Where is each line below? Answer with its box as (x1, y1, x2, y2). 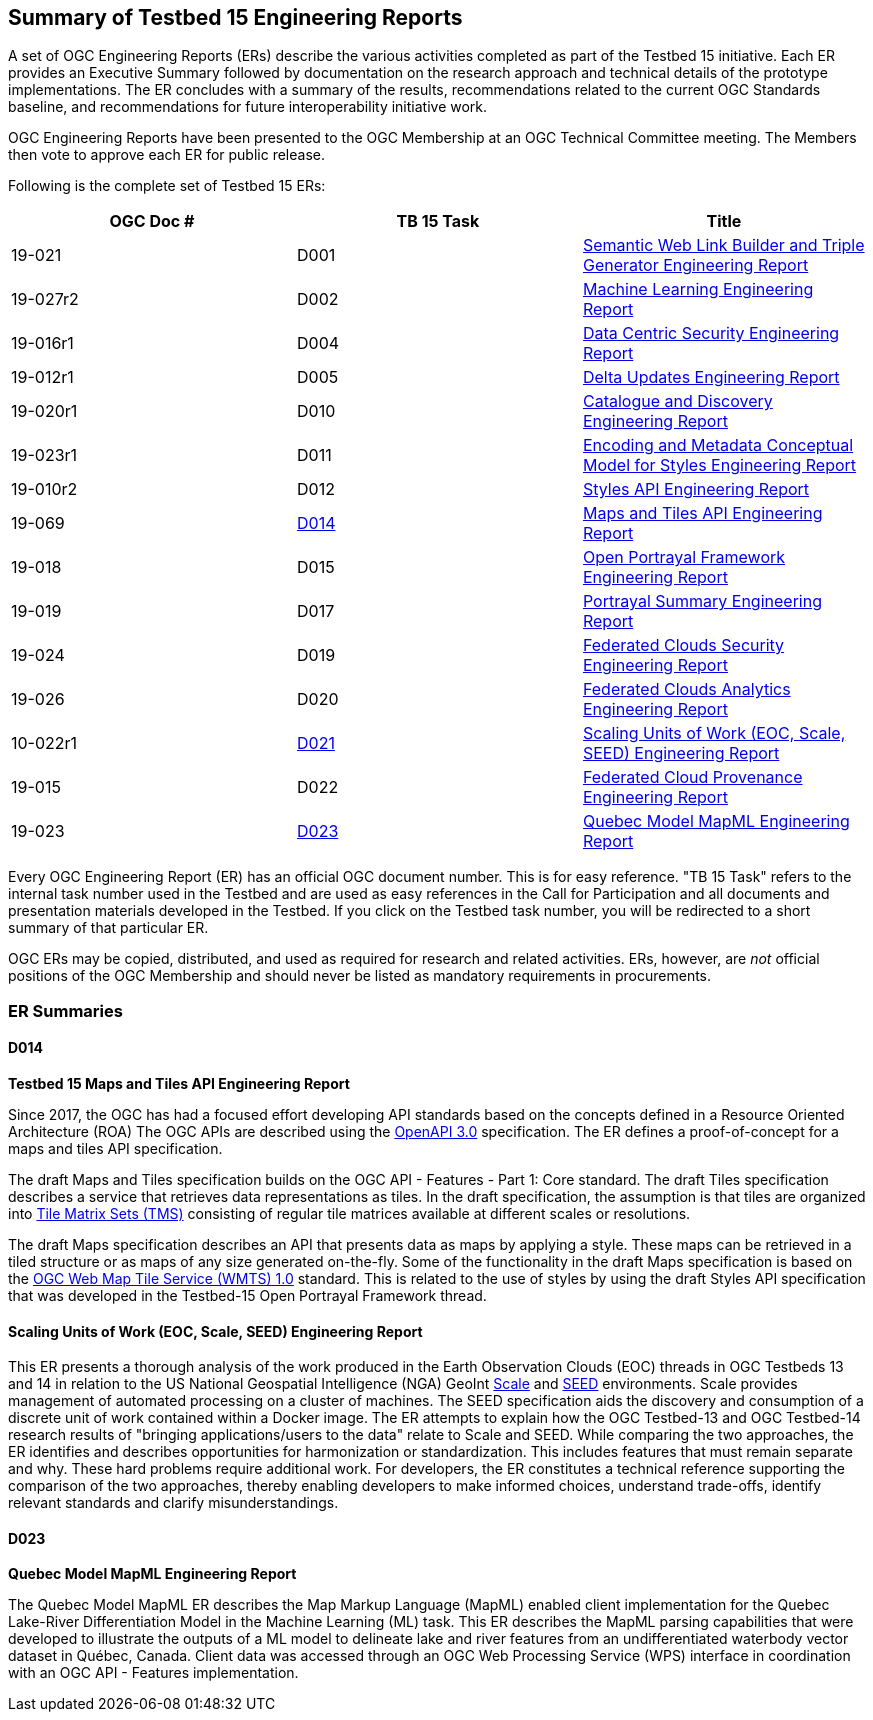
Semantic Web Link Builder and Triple (582, 235, 865, 256)
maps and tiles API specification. (8, 1140, 223, 1158)
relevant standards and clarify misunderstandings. (8, 1494, 339, 1512)
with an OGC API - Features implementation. (8, 1664, 299, 1682)
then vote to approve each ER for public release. (8, 146, 325, 164)
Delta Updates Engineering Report (582, 367, 840, 388)
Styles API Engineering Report (582, 479, 810, 500)
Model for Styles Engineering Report (582, 455, 857, 476)
